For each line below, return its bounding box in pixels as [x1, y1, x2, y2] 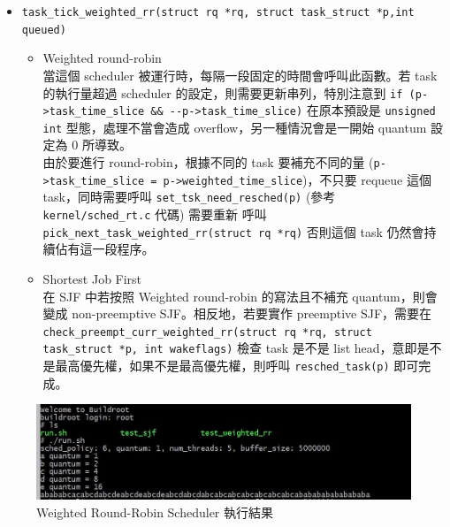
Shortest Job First [42, 269, 142, 287]
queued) [21, 23, 66, 36]
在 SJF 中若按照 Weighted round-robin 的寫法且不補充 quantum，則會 [42, 286, 438, 305]
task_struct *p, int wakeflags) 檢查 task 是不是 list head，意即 [42, 339, 417, 357]
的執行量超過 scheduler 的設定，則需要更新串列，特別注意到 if [42, 83, 403, 102]
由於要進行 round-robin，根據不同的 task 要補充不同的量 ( [42, 153, 374, 172]
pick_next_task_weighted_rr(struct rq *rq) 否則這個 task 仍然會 [42, 222, 424, 241]
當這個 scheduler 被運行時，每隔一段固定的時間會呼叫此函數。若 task [42, 65, 438, 84]
